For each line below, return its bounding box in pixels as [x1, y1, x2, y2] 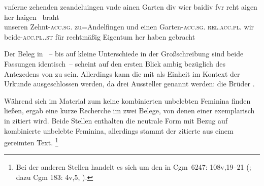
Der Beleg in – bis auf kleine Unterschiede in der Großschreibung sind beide [4, 48, 244, 59]
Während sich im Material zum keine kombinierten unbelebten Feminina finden [4, 95, 251, 106]
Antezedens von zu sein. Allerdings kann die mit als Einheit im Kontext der [4, 68, 240, 79]
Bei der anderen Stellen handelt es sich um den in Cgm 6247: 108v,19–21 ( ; [16, 162, 251, 172]
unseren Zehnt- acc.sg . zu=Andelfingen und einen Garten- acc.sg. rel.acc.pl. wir [4, 21, 254, 32]
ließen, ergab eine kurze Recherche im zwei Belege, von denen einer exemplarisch [4, 105, 255, 116]
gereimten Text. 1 [4, 136, 58, 147]
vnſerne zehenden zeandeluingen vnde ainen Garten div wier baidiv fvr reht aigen [4, 2, 257, 12]
